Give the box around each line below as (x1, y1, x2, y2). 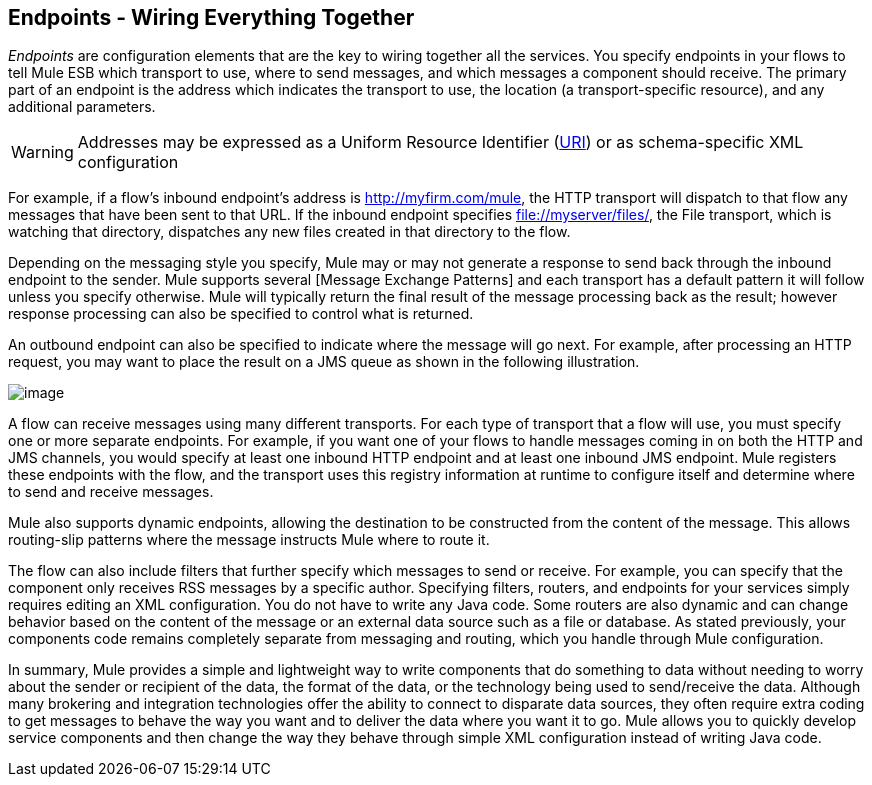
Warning (11, 142, 74, 163)
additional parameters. (8, 98, 156, 116)
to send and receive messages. (8, 483, 214, 501)
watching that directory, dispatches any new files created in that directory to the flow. (8, 223, 571, 241)
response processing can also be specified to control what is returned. (8, 305, 474, 323)
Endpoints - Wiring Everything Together (8, 5, 415, 30)
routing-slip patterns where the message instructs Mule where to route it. (8, 531, 490, 549)
